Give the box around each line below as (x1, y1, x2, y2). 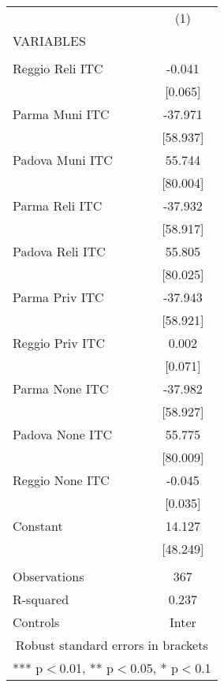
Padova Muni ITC (13, 151, 113, 169)
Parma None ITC (13, 379, 109, 398)
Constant (13, 517, 63, 535)
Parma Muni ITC (13, 105, 110, 123)
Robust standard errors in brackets (15, 636, 208, 654)
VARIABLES (13, 32, 86, 50)
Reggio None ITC (13, 471, 110, 489)
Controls (13, 613, 60, 631)
